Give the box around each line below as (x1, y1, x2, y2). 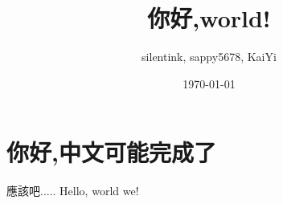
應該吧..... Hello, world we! (6, 182, 139, 199)
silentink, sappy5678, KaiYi (141, 48, 277, 65)
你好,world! (147, 2, 271, 35)
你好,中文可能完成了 (6, 136, 216, 169)
